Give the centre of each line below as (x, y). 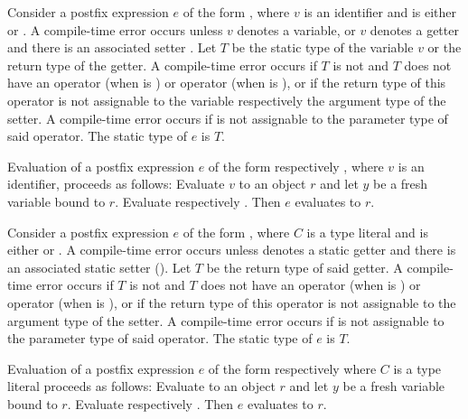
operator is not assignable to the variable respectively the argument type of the (227, 100)
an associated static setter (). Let (99, 267)
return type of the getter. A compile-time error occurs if (162, 65)
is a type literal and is (367, 232)
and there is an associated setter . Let (112, 47)
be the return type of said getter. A (304, 267)
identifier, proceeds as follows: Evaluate (116, 184)
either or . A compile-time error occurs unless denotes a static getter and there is (232, 250)
